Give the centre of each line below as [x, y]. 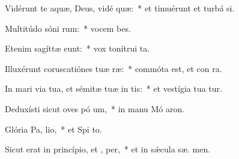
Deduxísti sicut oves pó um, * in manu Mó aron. [95, 108]
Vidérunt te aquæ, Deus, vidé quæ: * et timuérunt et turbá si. [120, 8]
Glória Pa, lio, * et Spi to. [53, 129]
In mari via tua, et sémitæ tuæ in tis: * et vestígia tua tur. [113, 88]
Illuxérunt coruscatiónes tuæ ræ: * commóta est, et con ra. [113, 68]
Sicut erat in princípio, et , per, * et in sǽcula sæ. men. [108, 149]
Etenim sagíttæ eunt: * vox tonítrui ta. [77, 48]
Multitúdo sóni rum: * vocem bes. [68, 28]
